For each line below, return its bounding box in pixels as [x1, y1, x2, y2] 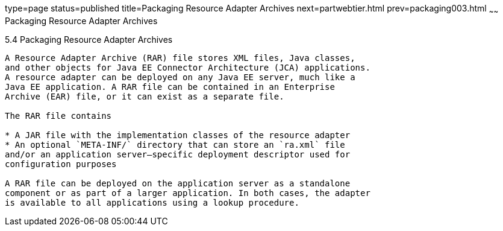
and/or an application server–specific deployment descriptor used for [5, 149, 351, 159]
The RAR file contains [5, 110, 112, 121]
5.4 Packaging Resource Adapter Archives [5, 34, 173, 45]
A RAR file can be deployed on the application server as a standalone [5, 178, 351, 188]
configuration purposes [5, 159, 117, 169]
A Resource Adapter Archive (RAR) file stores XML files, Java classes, [5, 52, 355, 63]
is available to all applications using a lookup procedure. [5, 197, 299, 207]
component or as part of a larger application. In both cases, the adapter [5, 188, 370, 198]
